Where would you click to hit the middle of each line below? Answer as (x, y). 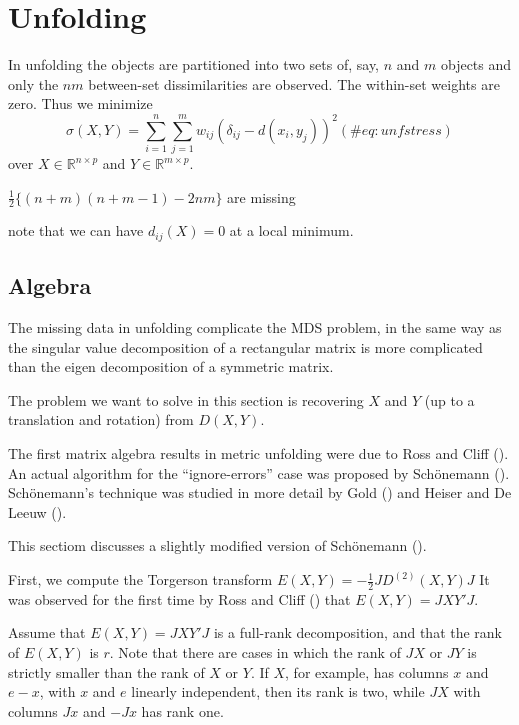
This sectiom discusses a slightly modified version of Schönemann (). (217, 545)
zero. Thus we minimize (80, 103)
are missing (261, 196)
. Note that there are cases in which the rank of (255, 652)
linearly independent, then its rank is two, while (278, 691)
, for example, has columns (367, 671)
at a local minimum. (291, 230)
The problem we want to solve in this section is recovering (186, 399)
